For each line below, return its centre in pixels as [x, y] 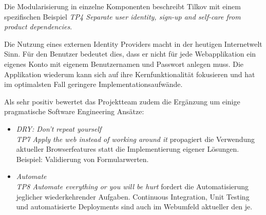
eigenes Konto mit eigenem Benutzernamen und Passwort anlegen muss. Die [124, 64]
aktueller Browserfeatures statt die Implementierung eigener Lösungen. [128, 149]
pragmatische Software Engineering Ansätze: [74, 111]
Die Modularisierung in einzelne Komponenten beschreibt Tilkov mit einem [122, 6]
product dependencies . [38, 26]
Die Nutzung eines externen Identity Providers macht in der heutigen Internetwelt [133, 43]
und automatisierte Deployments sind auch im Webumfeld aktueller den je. [134, 207]
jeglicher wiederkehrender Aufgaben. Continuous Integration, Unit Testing [133, 196]
